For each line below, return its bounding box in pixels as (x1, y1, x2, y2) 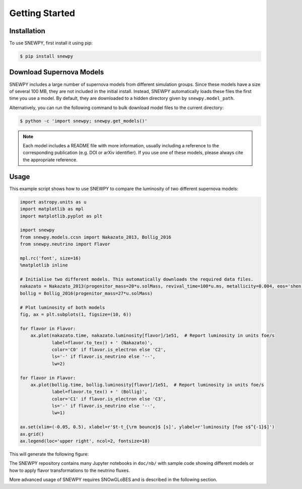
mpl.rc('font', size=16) (20, 255, 82, 261)
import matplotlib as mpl (20, 206, 84, 212)
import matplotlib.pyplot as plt (20, 213, 103, 219)
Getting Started (9, 8, 75, 19)
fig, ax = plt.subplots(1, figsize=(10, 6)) (20, 312, 132, 317)
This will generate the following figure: (9, 451, 89, 457)
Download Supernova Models (9, 68, 104, 76)
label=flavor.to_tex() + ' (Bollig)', (51, 389, 148, 395)
